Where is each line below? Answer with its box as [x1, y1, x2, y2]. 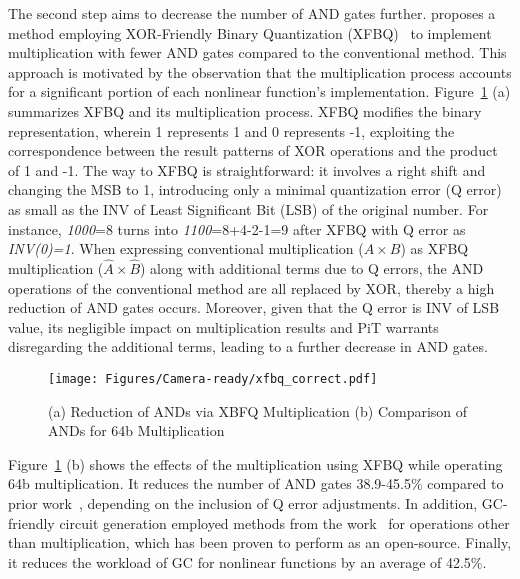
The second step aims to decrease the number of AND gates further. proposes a [8, 3, 496, 23]
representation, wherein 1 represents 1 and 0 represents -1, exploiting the [8, 120, 455, 141]
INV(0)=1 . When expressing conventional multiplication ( [8, 238, 364, 259]
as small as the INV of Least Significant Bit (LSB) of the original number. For [8, 198, 489, 219]
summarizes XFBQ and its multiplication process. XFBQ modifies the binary [8, 100, 482, 121]
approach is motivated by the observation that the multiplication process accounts [8, 61, 512, 82]
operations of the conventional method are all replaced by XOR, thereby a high [8, 277, 495, 298]
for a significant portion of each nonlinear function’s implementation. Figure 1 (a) [8, 81, 511, 102]
